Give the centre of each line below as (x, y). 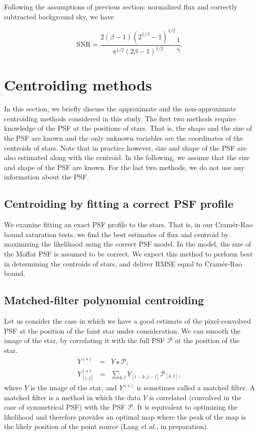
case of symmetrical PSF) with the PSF (65, 407)
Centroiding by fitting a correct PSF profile (119, 204)
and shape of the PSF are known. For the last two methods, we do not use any (124, 167)
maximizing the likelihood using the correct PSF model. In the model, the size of (128, 244)
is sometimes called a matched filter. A (196, 388)
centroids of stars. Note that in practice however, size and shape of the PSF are (126, 147)
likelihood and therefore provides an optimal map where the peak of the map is (125, 416)
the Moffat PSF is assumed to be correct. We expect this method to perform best (129, 253)
